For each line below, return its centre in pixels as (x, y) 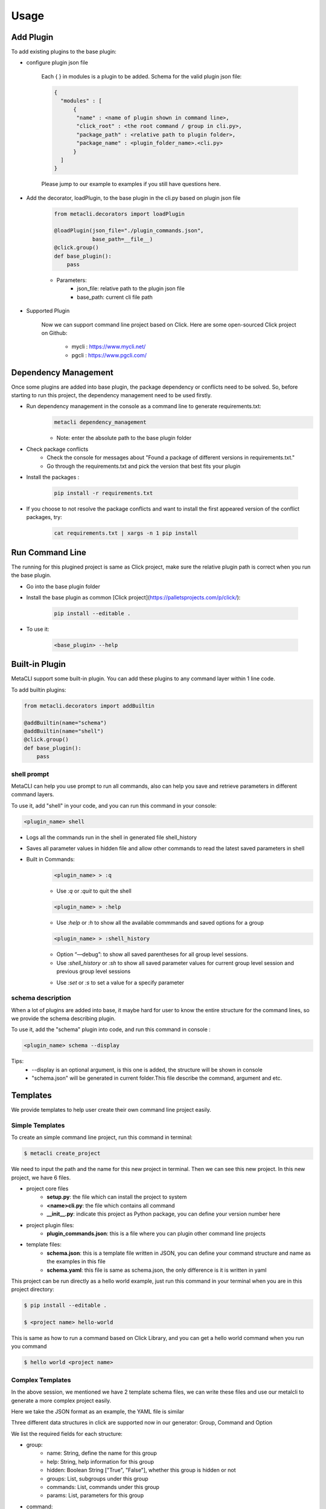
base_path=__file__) (123, 239)
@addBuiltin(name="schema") (65, 723)
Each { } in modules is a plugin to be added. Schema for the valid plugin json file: (142, 76)
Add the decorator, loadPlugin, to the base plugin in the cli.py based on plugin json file (133, 198)
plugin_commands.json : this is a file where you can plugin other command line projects (156, 1233)
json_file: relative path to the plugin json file (131, 289)
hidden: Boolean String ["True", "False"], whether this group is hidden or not (141, 1470)
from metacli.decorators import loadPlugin (120, 214)
